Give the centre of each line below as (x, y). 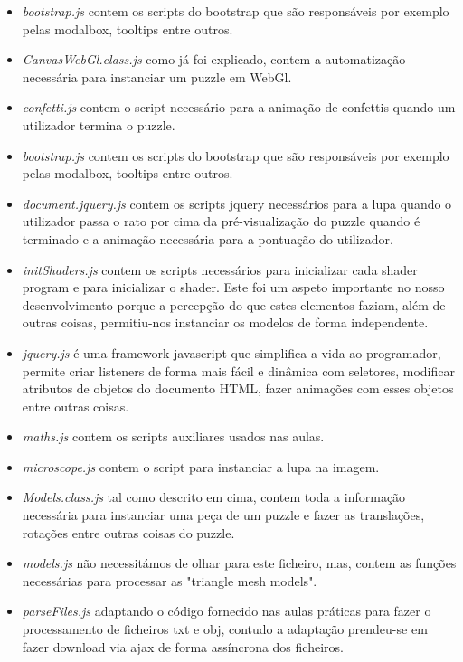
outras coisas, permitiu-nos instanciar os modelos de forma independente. (225, 322)
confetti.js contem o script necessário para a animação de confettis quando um (239, 107)
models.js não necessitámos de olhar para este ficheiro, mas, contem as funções (239, 563)
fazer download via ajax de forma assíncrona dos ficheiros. (183, 646)
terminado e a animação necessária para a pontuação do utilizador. (208, 238)
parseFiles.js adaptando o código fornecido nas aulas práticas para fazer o (227, 611)
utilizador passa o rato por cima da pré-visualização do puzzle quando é (221, 221)
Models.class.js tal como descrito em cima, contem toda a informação (214, 497)
